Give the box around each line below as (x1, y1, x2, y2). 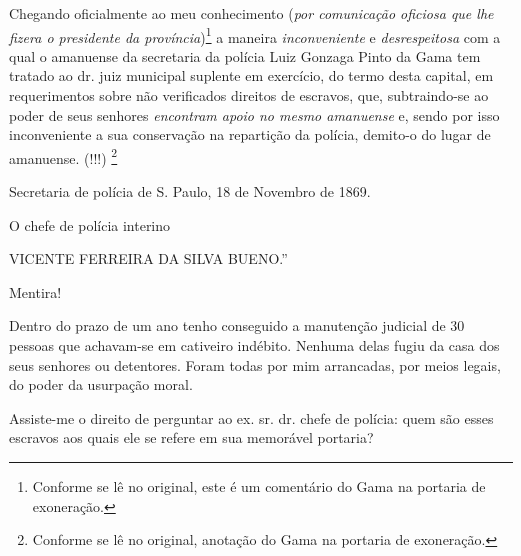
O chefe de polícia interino (9, 214, 171, 235)
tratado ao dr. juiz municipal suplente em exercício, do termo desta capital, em (9, 65, 494, 86)
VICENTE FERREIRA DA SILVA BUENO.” (9, 248, 288, 269)
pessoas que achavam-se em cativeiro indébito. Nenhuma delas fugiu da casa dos (9, 335, 500, 356)
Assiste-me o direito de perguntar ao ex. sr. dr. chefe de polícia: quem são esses (9, 407, 494, 428)
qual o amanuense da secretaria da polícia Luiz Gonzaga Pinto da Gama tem (9, 45, 481, 66)
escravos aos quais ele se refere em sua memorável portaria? (9, 427, 374, 448)
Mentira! (9, 281, 62, 302)
